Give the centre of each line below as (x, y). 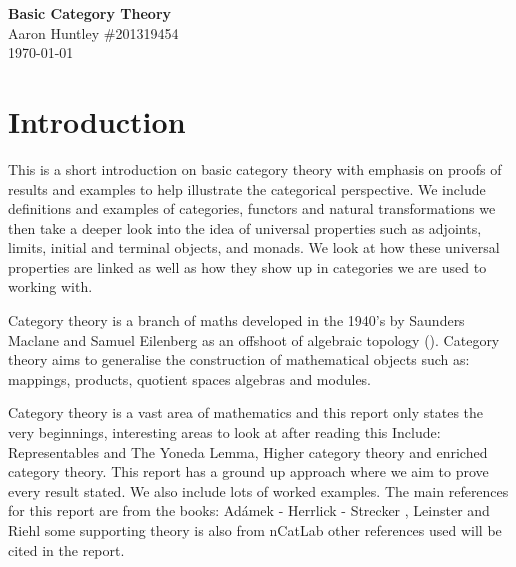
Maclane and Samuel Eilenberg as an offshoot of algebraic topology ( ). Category (254, 339)
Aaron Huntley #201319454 (93, 32)
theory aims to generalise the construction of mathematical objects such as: (239, 359)
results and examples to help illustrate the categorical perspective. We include (247, 188)
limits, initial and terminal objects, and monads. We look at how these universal (254, 247)
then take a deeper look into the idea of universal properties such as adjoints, (245, 227)
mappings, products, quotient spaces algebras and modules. (190, 378)
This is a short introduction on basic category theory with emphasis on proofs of (255, 168)
